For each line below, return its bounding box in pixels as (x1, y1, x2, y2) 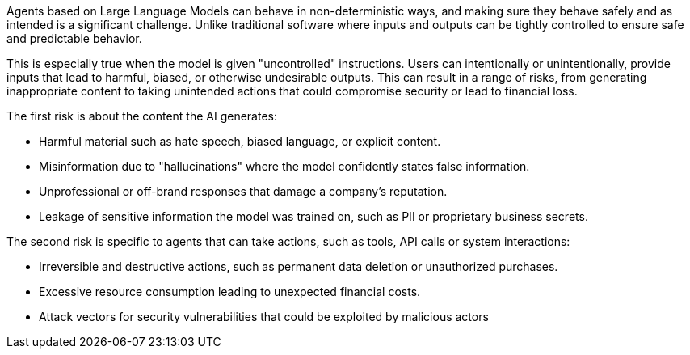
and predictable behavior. (6, 32, 142, 45)
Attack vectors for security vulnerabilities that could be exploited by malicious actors (39, 310, 489, 323)
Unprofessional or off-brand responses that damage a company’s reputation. (39, 184, 448, 198)
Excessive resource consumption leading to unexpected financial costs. (39, 285, 421, 298)
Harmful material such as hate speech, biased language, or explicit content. (39, 134, 441, 148)
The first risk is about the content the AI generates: (6, 109, 277, 123)
